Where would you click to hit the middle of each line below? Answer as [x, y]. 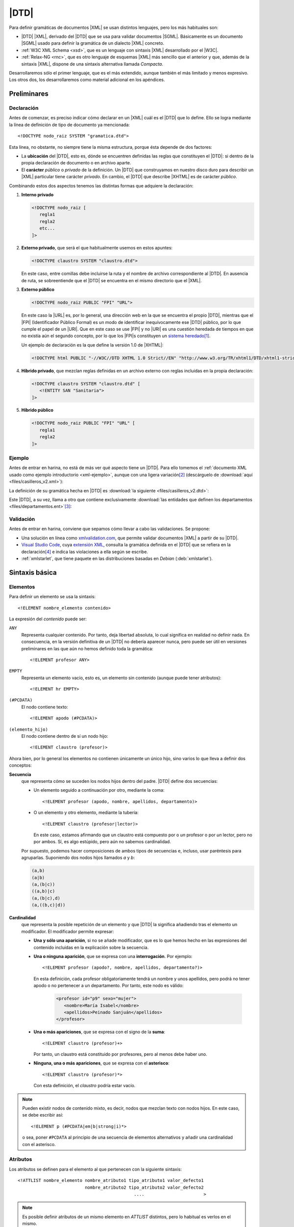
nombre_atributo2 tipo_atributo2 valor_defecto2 [144, 1187]
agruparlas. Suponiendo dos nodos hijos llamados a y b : [78, 858]
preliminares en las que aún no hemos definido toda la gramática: [87, 648]
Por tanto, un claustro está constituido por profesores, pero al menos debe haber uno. [121, 1054]
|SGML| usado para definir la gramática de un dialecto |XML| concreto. [93, 43]
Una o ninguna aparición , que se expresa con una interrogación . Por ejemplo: [113, 956]
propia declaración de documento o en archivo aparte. [76, 163]
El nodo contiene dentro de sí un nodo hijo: [65, 736]
